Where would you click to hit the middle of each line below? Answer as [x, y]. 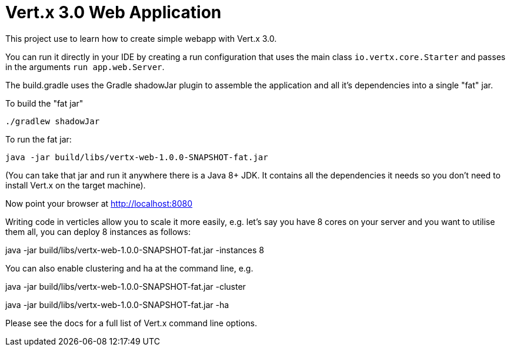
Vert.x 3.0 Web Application [114, 12]
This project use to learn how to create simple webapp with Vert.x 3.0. [141, 38]
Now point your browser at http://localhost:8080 [99, 203]
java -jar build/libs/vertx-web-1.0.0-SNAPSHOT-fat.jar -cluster [126, 286]
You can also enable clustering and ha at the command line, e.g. [129, 268]
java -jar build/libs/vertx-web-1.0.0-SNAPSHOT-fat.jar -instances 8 [135, 250]
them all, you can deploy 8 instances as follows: [98, 231]
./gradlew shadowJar [53, 121]
